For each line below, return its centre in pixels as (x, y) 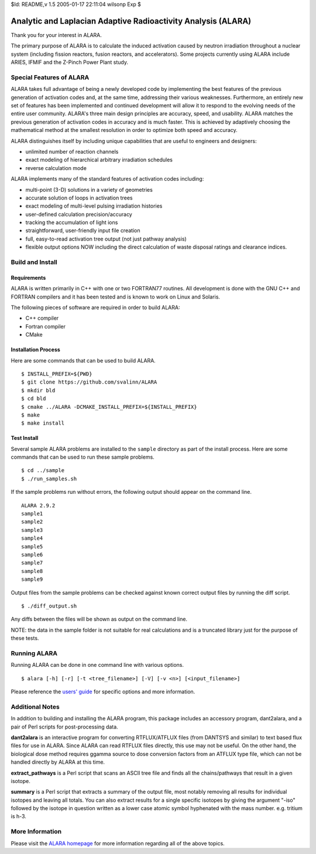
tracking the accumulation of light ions (72, 222)
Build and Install (34, 262)
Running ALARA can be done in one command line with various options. (97, 665)
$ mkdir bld (38, 390)
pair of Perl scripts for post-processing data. (64, 727)
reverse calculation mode (56, 168)
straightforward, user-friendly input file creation (83, 231)
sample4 (32, 538)
